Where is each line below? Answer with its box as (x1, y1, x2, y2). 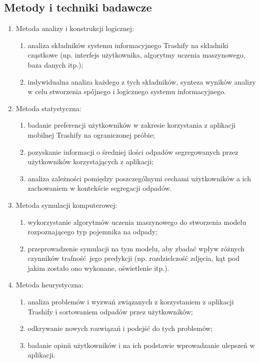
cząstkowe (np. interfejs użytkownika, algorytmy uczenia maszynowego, (27, 50, 245, 60)
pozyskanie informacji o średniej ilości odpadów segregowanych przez (27, 146, 238, 157)
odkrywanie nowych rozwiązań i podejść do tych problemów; (27, 323, 213, 333)
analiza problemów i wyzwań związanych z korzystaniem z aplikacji (27, 296, 234, 307)
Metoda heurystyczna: (15, 279, 83, 290)
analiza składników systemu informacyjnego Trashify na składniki (27, 40, 228, 50)
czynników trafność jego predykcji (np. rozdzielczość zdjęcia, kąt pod (27, 253, 239, 263)
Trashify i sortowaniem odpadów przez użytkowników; (27, 306, 193, 316)
